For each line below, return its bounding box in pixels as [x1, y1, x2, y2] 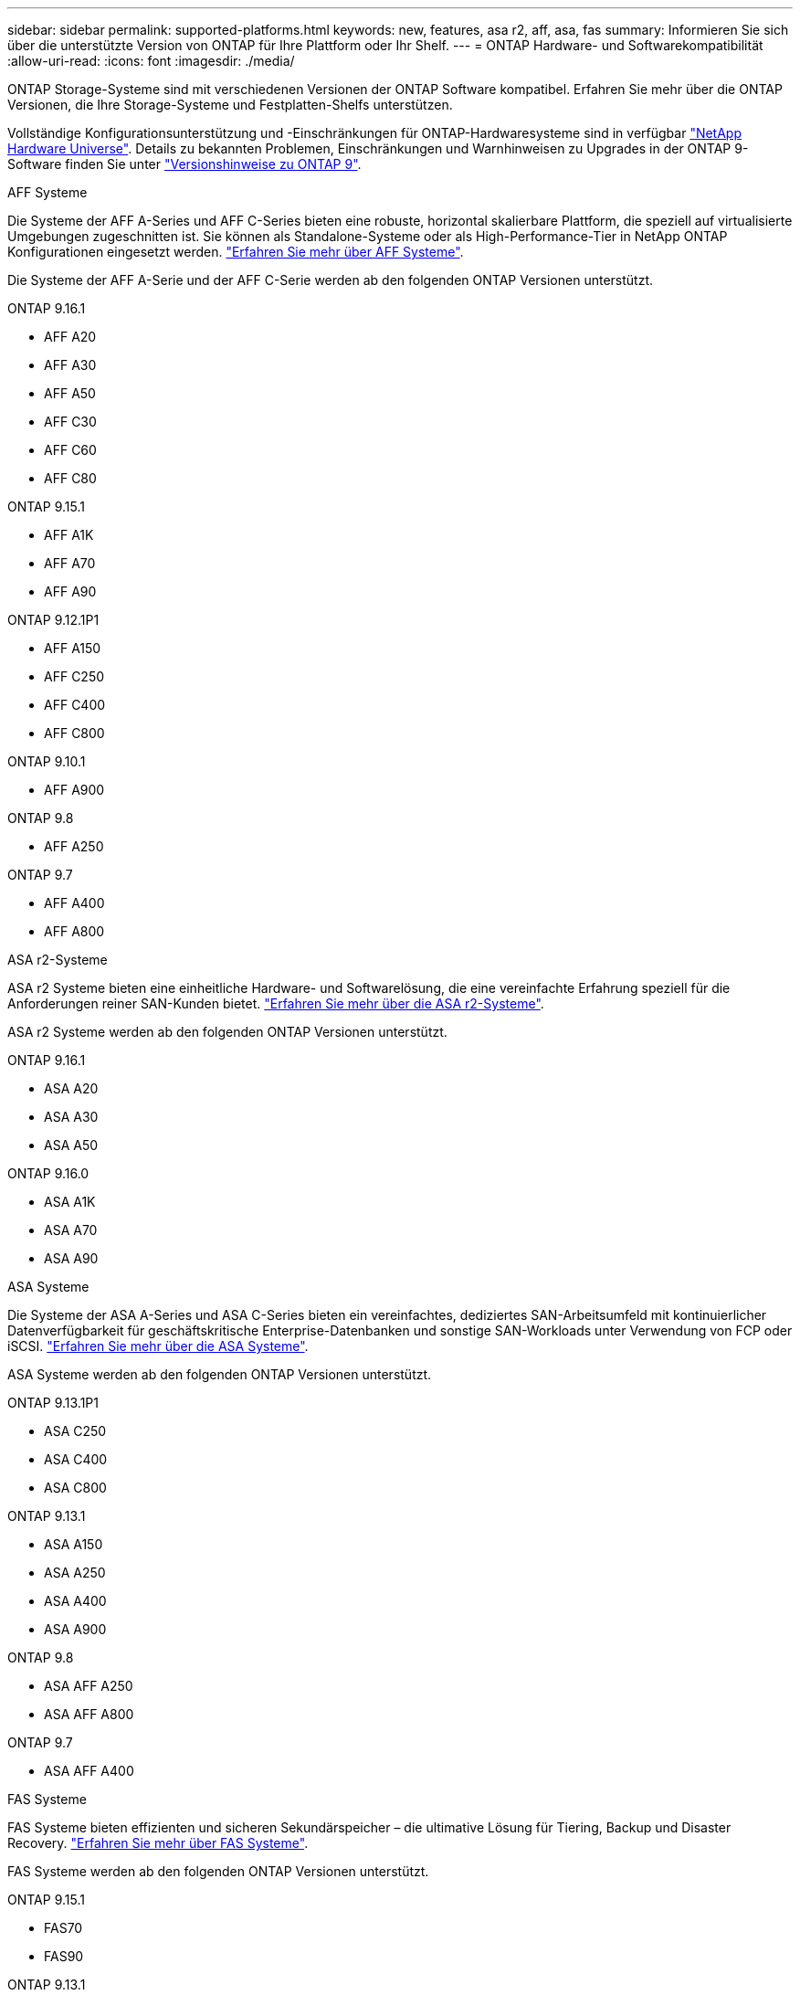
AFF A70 [44, 555, 96, 571]
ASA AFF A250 [44, 1678, 133, 1694]
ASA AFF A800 [44, 1706, 134, 1722]
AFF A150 [44, 640, 101, 656]
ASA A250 [44, 1565, 106, 1580]
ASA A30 [44, 1109, 99, 1124]
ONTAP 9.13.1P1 [7, 1395, 99, 1410]
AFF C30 [44, 414, 97, 429]
